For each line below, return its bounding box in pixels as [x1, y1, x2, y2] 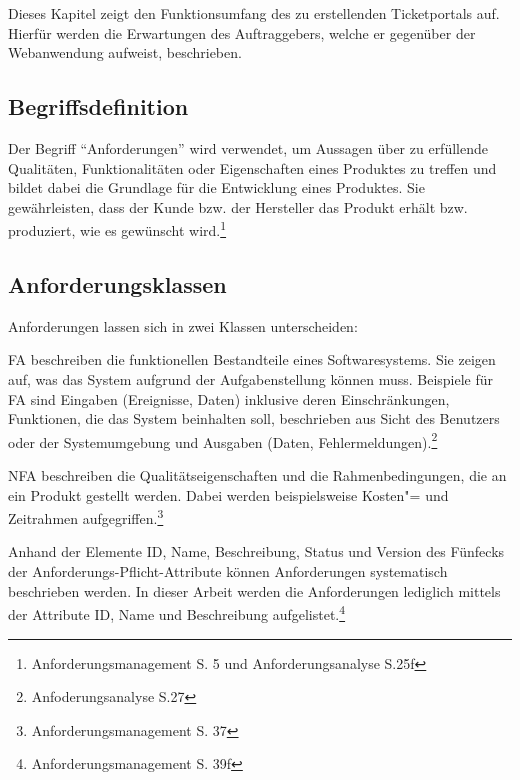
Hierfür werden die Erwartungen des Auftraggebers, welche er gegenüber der [8, 22, 476, 43]
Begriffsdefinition [8, 91, 189, 122]
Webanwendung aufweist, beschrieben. [8, 42, 242, 63]
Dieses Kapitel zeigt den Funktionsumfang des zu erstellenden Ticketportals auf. [8, 3, 500, 23]
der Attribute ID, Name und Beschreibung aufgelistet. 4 [8, 601, 346, 624]
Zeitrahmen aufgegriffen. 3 [8, 505, 164, 528]
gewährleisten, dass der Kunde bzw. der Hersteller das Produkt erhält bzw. [8, 196, 468, 217]
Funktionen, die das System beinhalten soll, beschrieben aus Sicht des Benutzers [8, 408, 500, 429]
